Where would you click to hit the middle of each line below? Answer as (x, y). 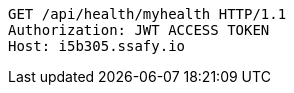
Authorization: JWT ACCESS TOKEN (139, 30)
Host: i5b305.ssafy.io (97, 46)
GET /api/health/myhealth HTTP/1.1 (147, 14)
